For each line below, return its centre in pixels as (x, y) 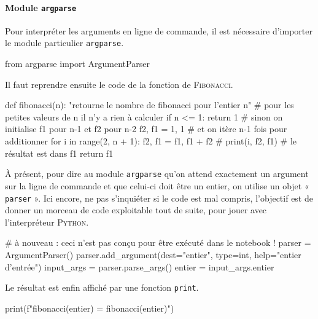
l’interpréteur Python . (47, 222)
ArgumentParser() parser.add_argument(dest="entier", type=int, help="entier (153, 254)
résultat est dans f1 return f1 (59, 153)
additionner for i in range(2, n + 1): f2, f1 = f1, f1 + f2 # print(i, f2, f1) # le (151, 141)
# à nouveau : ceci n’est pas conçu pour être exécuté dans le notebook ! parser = (158, 242)
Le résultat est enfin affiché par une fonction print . (102, 287)
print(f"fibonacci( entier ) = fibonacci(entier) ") (90, 308)
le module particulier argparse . (64, 43)
